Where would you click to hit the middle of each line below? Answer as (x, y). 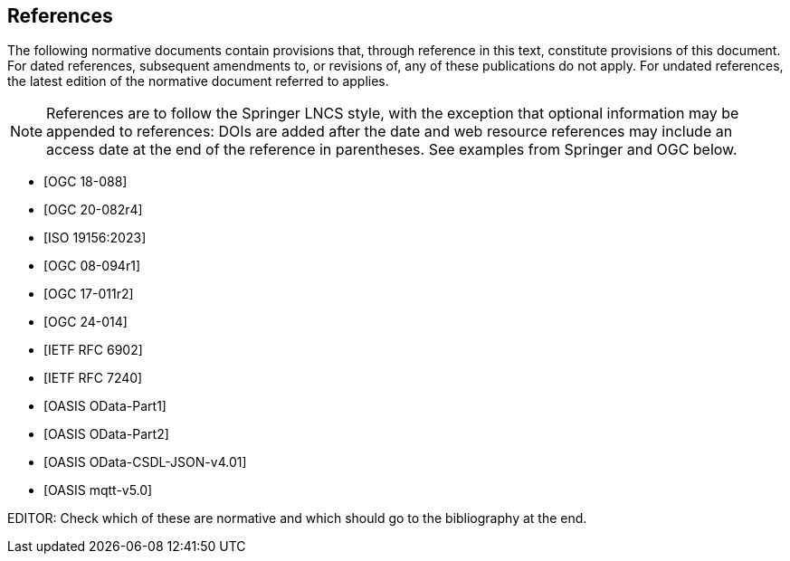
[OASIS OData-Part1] (105, 406)
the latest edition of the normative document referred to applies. (198, 81)
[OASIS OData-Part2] (106, 434)
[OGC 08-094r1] (92, 266)
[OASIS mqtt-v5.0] (98, 490)
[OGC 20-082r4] (93, 210)
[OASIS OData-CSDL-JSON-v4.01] (145, 462)
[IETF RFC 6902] (93, 350)
